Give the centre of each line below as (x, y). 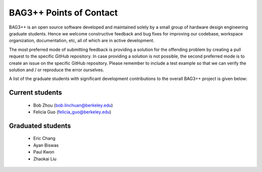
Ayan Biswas (46, 145)
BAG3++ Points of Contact (64, 13)
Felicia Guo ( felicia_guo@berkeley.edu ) (72, 112)
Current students (36, 93)
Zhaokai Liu (45, 159)
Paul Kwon (44, 152)
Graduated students (40, 126)
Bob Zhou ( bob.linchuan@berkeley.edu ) (73, 105)
